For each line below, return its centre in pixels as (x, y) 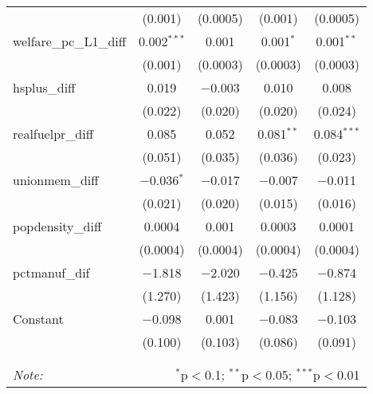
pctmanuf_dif (51, 272)
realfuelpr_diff (53, 134)
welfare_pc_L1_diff (70, 41)
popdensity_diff (57, 226)
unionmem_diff (56, 180)
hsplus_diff (44, 87)
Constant (38, 319)
